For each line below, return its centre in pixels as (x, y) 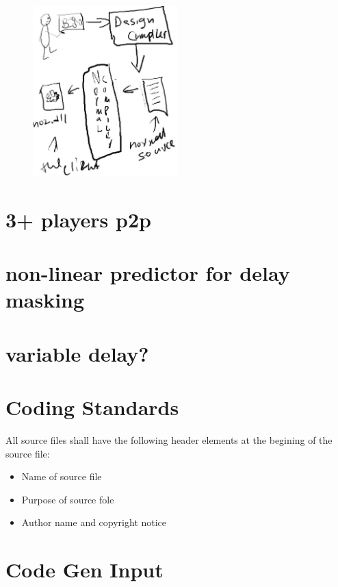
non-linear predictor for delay (148, 273)
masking (45, 300)
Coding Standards (92, 407)
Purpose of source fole (68, 499)
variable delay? (77, 353)
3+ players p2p (78, 219)
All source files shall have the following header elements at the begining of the (169, 440)
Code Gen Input (84, 570)
